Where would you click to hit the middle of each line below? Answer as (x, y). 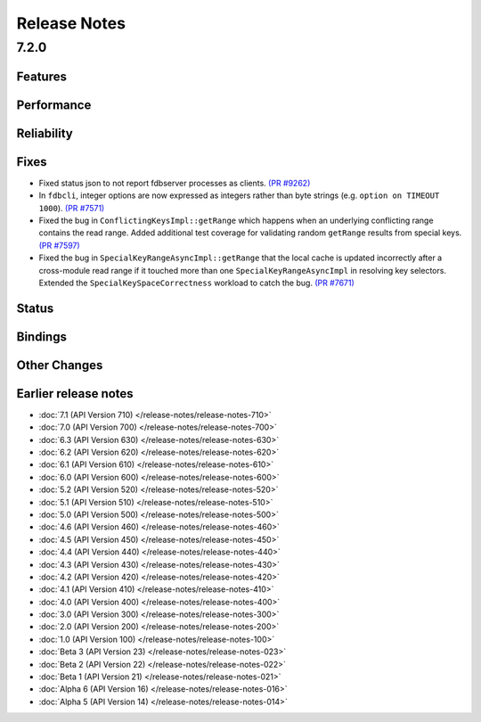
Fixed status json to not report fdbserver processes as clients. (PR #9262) (175, 183)
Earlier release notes (75, 394)
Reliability (45, 133)
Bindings (41, 336)
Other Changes (60, 365)
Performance (54, 105)
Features (41, 76)
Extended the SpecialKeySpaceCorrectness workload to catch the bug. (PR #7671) (197, 283)
